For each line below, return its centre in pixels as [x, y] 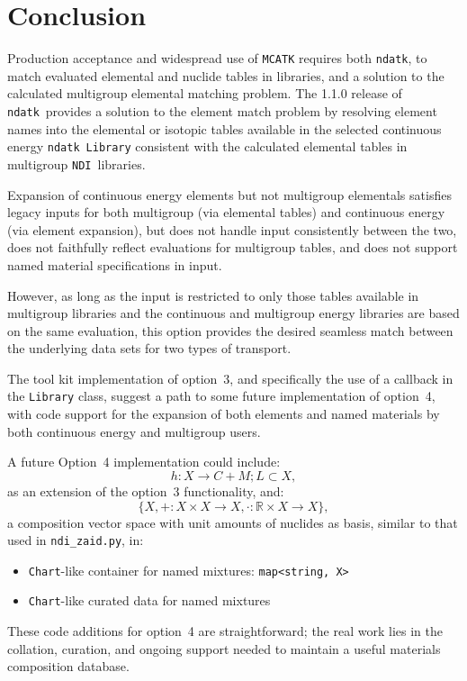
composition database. [68, 666]
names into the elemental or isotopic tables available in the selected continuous [225, 128]
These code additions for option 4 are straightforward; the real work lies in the [225, 631]
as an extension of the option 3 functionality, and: [146, 490]
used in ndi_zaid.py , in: [76, 540]
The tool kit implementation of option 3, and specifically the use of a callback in [230, 378]
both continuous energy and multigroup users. [134, 431]
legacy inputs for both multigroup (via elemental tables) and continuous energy [226, 212]
